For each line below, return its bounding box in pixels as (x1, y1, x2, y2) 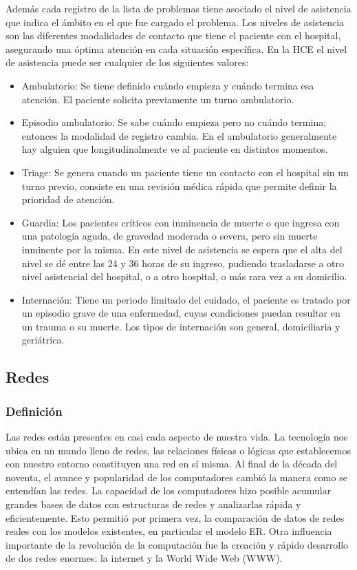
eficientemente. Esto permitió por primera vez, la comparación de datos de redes (6, 510, 345, 525)
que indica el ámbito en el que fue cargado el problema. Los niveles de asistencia (6, 14, 345, 29)
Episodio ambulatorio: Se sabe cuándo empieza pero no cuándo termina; (21, 115, 327, 129)
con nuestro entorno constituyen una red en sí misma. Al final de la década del (6, 456, 338, 471)
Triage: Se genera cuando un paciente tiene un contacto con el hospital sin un (21, 165, 349, 179)
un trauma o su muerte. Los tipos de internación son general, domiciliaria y (21, 319, 340, 333)
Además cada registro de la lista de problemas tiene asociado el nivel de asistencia (6, 1, 351, 15)
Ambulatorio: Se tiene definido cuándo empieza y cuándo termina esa (21, 78, 314, 92)
